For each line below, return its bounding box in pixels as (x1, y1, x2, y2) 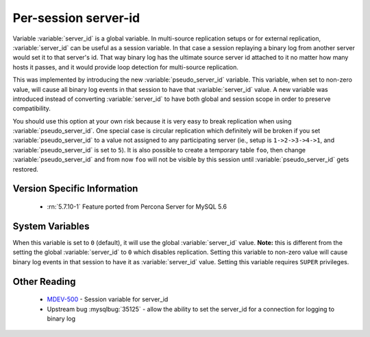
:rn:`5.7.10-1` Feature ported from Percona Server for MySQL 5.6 (47, 202, 227, 211)
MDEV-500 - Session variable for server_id (47, 295, 169, 303)
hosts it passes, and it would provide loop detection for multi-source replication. (12, 62, 239, 71)
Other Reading (12, 275, 76, 288)
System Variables (12, 220, 90, 232)
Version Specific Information (12, 183, 138, 195)
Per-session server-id (12, 10, 140, 25)
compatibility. (12, 104, 51, 113)
